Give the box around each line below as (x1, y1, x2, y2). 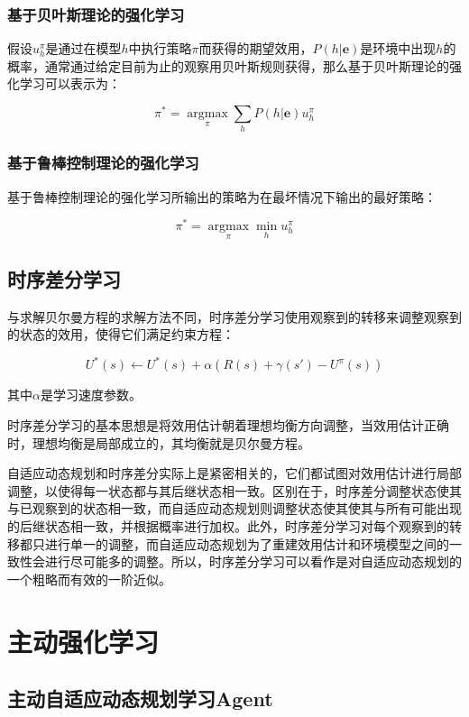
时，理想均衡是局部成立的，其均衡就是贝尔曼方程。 (7, 433, 310, 452)
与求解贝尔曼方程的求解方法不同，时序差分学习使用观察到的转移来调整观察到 (7, 307, 462, 326)
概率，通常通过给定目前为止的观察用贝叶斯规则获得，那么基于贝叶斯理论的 (7, 56, 449, 75)
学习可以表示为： (19, 74, 121, 93)
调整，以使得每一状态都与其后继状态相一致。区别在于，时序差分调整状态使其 (7, 481, 462, 500)
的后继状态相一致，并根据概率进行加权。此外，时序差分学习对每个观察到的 (7, 516, 449, 535)
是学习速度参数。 (40, 385, 142, 404)
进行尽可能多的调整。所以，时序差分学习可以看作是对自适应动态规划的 (44, 552, 462, 571)
